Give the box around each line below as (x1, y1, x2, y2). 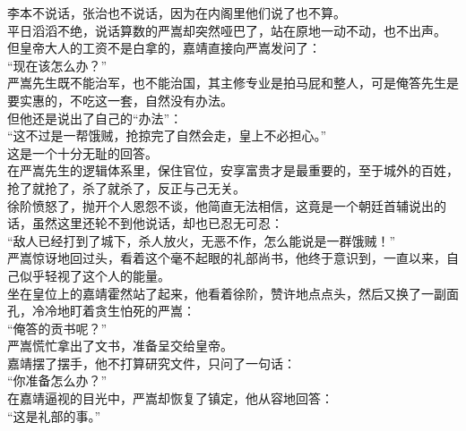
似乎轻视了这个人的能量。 (19, 266, 170, 284)
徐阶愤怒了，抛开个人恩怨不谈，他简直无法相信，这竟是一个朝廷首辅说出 (7, 196, 434, 215)
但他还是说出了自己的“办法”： (7, 108, 183, 127)
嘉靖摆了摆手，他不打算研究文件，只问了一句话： (7, 353, 296, 372)
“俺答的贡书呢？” (7, 318, 108, 337)
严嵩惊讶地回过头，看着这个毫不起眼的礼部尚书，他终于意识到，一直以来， (7, 249, 446, 267)
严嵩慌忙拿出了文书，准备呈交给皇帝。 (7, 336, 233, 355)
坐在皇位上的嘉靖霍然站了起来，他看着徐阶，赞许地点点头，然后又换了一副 (7, 283, 446, 302)
